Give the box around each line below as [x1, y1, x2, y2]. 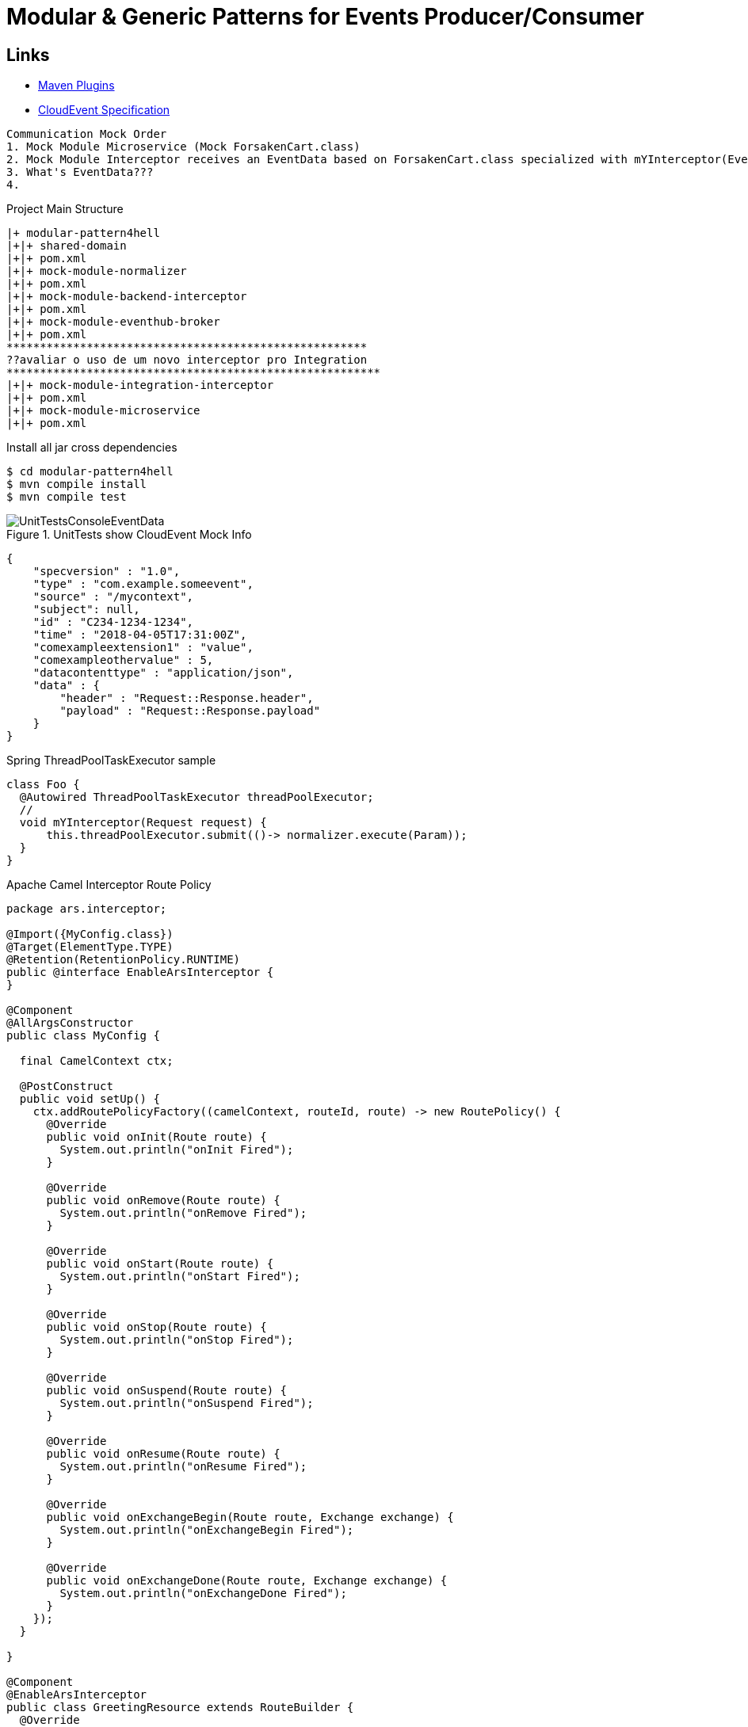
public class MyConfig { [6, 1029, 160, 1043]
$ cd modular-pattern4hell [6, 465, 174, 478]
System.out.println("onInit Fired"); [59, 1143, 294, 1157]
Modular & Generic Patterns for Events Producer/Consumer [6, 3, 644, 30]
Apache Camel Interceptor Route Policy [6, 878, 212, 892]
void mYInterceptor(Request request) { [19, 816, 267, 829]
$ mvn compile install [6, 478, 147, 491]
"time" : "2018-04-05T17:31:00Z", [32, 628, 247, 642]
